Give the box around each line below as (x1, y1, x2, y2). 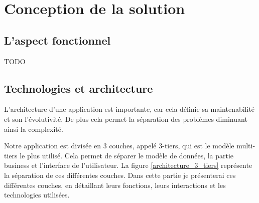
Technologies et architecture (4, 80, 153, 96)
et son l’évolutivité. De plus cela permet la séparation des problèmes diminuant (4, 113, 247, 124)
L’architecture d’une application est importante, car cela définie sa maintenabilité (4, 104, 255, 114)
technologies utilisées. (4, 189, 70, 200)
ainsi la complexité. (4, 123, 63, 134)
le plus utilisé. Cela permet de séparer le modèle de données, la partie (20, 150, 234, 160)
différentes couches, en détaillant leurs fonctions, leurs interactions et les (4, 179, 226, 190)
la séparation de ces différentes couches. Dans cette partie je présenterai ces (4, 169, 236, 180)
